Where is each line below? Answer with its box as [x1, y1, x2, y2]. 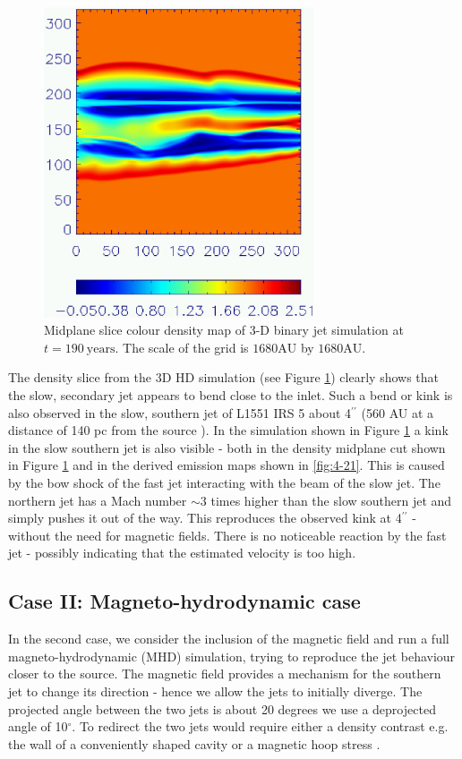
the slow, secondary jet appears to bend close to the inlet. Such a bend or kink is [8, 386, 453, 405]
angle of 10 [8, 717, 68, 736]
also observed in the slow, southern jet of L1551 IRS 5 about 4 [8, 403, 352, 422]
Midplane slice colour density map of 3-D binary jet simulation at [44, 320, 404, 339]
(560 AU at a [361, 403, 434, 422]
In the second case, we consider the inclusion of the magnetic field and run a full [8, 629, 449, 648]
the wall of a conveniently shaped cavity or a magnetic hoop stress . [8, 734, 381, 753]
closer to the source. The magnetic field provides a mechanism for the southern [8, 664, 441, 683]
